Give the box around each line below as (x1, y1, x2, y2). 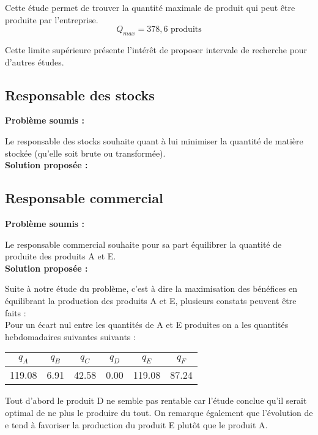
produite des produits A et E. (5, 250, 116, 262)
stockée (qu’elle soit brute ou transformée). (5, 146, 166, 159)
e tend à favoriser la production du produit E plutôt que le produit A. (5, 418, 268, 431)
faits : (5, 306, 26, 319)
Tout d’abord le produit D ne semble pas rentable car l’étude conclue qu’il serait (5, 394, 307, 407)
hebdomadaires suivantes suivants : (5, 330, 136, 343)
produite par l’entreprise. (5, 13, 98, 26)
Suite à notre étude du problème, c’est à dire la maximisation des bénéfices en (5, 282, 297, 295)
